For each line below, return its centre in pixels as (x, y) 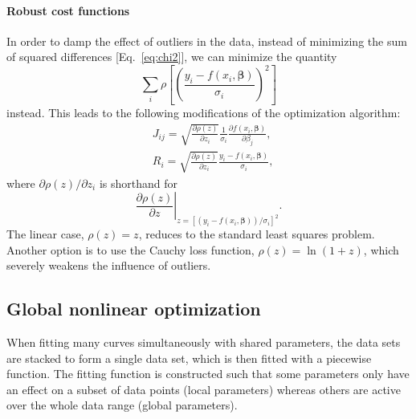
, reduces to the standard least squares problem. (257, 234)
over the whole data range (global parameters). (122, 405)
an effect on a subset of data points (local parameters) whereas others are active (204, 389)
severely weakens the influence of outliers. (109, 265)
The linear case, (45, 234)
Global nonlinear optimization (134, 309)
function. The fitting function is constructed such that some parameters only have (208, 374)
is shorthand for (139, 183)
